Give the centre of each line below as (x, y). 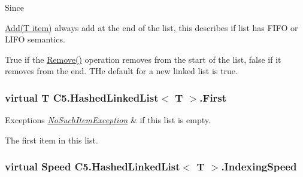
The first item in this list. (51, 140)
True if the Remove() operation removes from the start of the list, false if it (143, 59)
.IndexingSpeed (259, 167)
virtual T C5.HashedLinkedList (82, 97)
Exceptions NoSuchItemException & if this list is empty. (108, 120)
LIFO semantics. (35, 39)
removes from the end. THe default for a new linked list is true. (121, 71)
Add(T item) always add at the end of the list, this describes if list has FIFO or (151, 27)
